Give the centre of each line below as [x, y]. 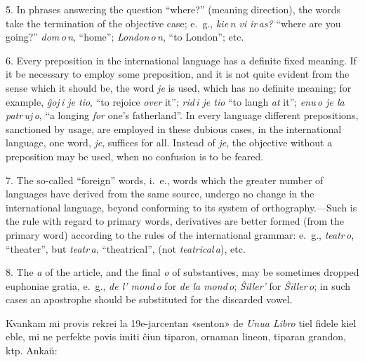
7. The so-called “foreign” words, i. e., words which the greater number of [165, 180]
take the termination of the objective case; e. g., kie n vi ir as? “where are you [173, 23]
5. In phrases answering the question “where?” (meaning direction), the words [173, 9]
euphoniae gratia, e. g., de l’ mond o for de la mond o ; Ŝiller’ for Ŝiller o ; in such [178, 285]
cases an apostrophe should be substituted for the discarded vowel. [149, 299]
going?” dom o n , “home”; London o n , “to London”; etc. [125, 37]
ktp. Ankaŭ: [32, 350]
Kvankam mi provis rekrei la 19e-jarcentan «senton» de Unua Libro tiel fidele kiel [181, 322]
